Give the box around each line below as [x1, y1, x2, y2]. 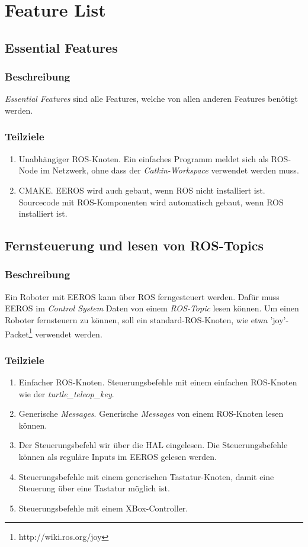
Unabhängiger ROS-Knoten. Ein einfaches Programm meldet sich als [18, 152, 269, 165]
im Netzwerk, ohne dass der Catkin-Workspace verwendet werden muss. [40, 164, 299, 176]
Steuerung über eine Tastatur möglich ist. [18, 482, 170, 494]
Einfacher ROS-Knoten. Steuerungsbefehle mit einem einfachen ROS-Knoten [18, 376, 297, 388]
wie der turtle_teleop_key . [18, 387, 114, 400]
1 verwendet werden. [28, 326, 102, 340]
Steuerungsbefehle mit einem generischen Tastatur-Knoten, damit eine [18, 470, 274, 482]
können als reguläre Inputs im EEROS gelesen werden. [18, 450, 217, 462]
